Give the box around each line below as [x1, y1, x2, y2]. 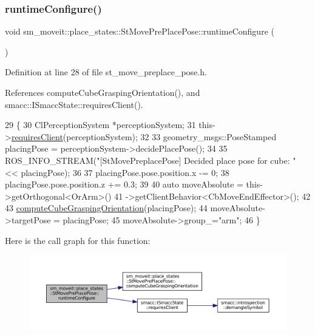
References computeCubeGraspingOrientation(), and [5, 86, 200, 98]
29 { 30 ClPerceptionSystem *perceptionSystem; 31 [5, 118, 196, 131]
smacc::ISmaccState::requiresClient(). [5, 98, 143, 110]
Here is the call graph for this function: [5, 234, 151, 246]
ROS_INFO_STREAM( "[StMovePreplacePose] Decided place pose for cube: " [5, 154, 296, 166]
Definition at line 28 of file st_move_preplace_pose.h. [5, 66, 207, 78]
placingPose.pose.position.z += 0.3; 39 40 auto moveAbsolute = [5, 178, 243, 191]
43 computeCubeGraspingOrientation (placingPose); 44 [5, 201, 208, 214]
